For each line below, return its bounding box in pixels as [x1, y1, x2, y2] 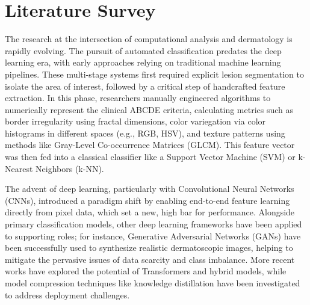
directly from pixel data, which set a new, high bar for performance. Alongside [5, 206, 295, 218]
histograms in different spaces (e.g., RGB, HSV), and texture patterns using [5, 126, 285, 139]
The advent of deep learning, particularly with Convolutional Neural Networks [5, 182, 294, 195]
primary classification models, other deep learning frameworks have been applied [5, 218, 302, 230]
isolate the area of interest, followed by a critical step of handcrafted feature [5, 79, 285, 92]
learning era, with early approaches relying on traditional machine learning [5, 56, 281, 69]
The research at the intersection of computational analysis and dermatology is [5, 32, 293, 45]
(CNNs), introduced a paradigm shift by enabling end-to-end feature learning [5, 194, 290, 206]
